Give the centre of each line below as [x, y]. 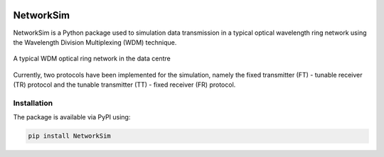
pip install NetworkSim [70, 136]
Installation [33, 103]
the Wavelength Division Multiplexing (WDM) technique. [95, 42]
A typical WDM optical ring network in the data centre [92, 59]
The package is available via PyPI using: [72, 117]
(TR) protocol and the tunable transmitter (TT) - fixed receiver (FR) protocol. [124, 85]
